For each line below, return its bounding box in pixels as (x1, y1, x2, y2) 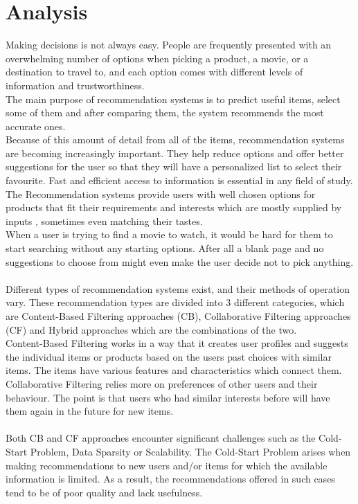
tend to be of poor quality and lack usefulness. (6, 485, 203, 499)
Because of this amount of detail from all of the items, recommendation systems (6, 132, 345, 147)
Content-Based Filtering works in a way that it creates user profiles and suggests (6, 336, 348, 350)
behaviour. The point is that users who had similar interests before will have (6, 390, 330, 404)
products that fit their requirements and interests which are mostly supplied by (6, 200, 342, 215)
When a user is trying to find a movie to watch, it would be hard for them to (6, 227, 333, 242)
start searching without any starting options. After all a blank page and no (6, 241, 324, 255)
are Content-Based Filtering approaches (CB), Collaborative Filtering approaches (6, 309, 351, 323)
